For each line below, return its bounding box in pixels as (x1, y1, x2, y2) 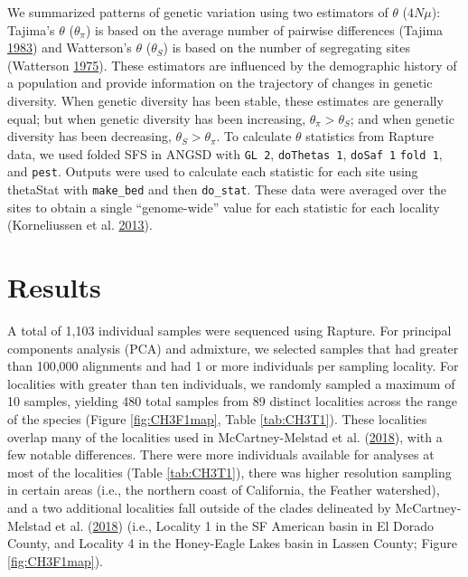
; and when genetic (350, 109, 454, 128)
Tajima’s (7, 20, 55, 39)
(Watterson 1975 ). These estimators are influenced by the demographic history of (7, 55, 457, 74)
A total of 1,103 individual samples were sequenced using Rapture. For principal (7, 321, 452, 340)
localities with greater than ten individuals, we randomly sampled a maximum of (7, 374, 455, 393)
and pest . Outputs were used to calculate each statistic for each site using (7, 162, 418, 181)
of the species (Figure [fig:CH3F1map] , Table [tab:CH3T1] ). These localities (7, 410, 427, 428)
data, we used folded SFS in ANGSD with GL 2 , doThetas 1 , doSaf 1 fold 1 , (7, 144, 443, 163)
